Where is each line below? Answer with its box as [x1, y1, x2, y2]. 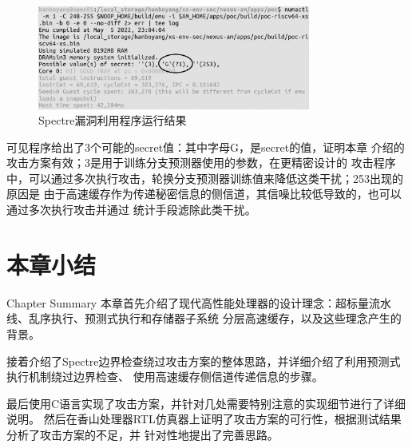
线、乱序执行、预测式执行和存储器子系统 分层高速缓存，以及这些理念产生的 [6, 310, 402, 327]
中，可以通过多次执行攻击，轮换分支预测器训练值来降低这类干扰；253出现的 [6, 169, 403, 186]
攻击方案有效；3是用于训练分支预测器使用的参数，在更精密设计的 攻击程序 [6, 154, 396, 171]
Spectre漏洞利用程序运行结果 [38, 112, 187, 129]
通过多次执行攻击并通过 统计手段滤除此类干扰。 [6, 201, 256, 218]
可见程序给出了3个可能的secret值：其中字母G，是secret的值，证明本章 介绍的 [6, 138, 405, 155]
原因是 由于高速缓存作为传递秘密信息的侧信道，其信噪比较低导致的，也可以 [6, 185, 402, 202]
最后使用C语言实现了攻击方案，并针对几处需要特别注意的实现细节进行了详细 [6, 394, 406, 411]
